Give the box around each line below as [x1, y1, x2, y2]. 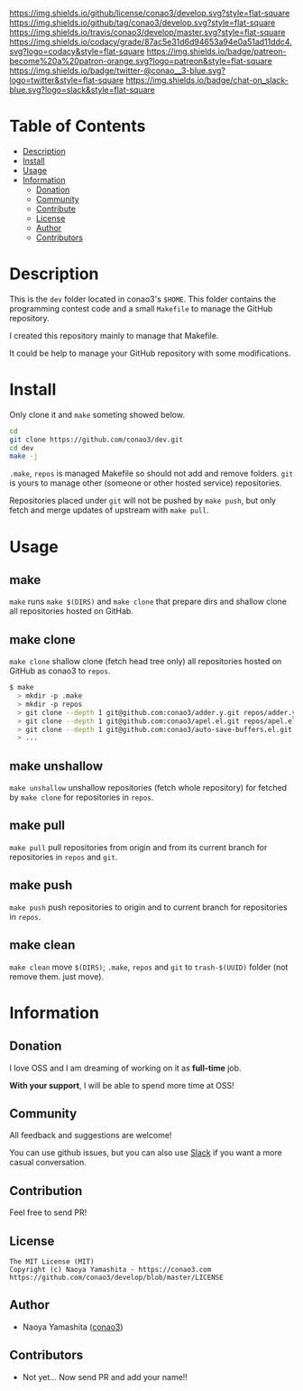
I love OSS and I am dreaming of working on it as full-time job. [9, 1062, 242, 1073]
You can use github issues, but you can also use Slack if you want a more [9, 1147, 282, 1158]
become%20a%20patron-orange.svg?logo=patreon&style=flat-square [9, 56, 272, 66]
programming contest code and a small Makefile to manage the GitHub [9, 302, 273, 314]
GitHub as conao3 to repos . [9, 665, 111, 676]
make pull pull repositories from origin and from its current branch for [9, 841, 268, 852]
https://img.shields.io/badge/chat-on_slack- [125, 75, 289, 85]
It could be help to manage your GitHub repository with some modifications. [9, 348, 291, 358]
